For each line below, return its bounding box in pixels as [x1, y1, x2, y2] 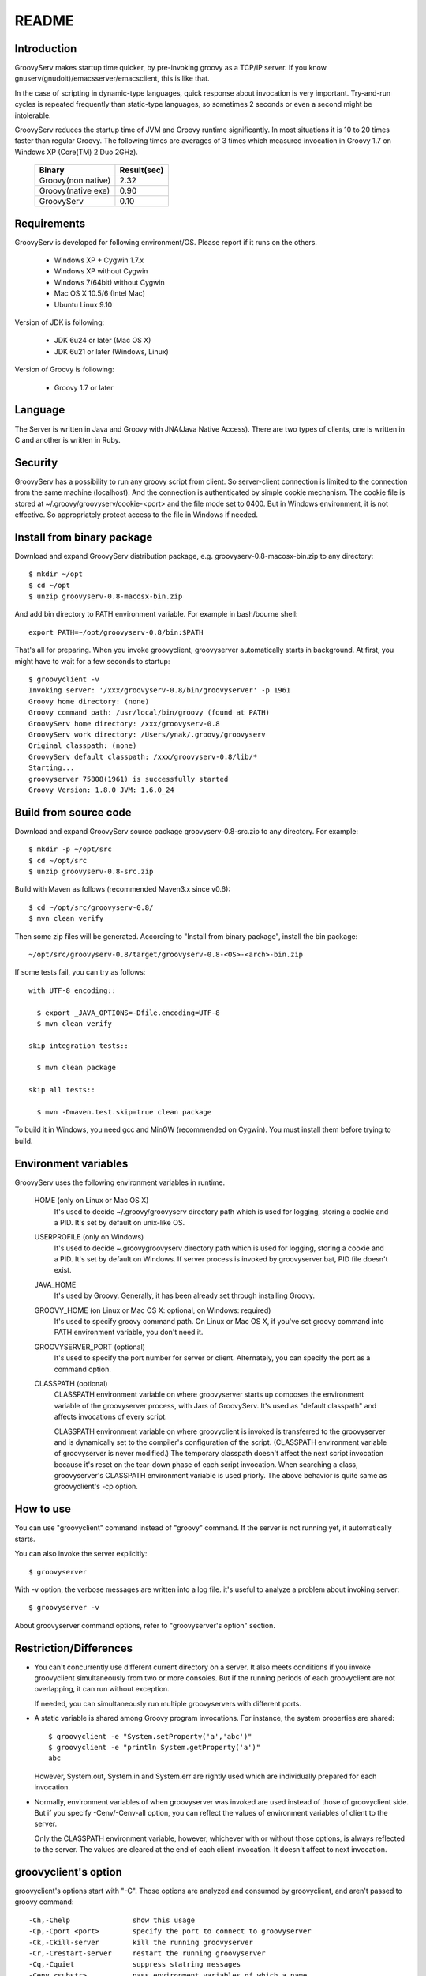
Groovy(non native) [39, 175, 111, 186]
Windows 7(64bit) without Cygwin [54, 277, 165, 287]
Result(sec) [119, 164, 164, 175]
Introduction [14, 42, 77, 55]
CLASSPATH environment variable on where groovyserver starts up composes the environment [54, 1390, 364, 1399]
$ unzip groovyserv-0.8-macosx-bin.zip [28, 592, 183, 601]
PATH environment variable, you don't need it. [54, 1328, 204, 1337]
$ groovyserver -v [28, 1603, 100, 1612]
